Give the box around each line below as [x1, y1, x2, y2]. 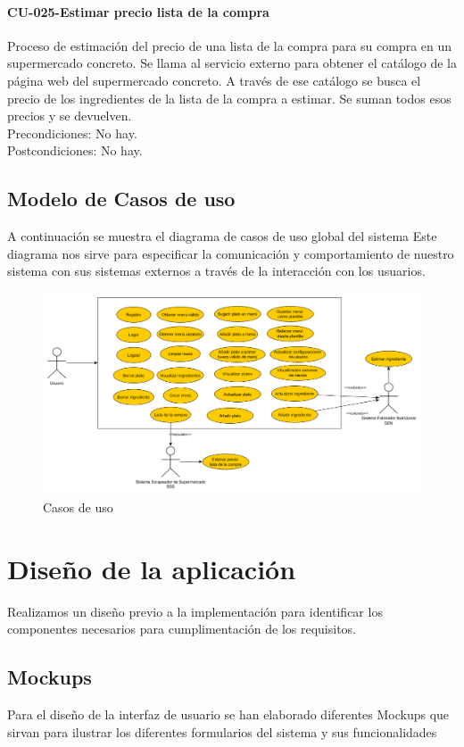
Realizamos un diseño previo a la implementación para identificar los [7, 602, 383, 620]
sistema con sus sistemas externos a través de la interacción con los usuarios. [7, 261, 426, 280]
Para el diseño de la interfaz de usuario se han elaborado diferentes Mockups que [7, 705, 450, 724]
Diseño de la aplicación [7, 550, 296, 586]
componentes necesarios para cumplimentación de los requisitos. [7, 619, 356, 638]
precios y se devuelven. [7, 106, 132, 125]
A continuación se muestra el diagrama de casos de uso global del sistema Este [7, 227, 437, 245]
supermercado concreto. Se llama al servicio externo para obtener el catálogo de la [7, 54, 457, 72]
